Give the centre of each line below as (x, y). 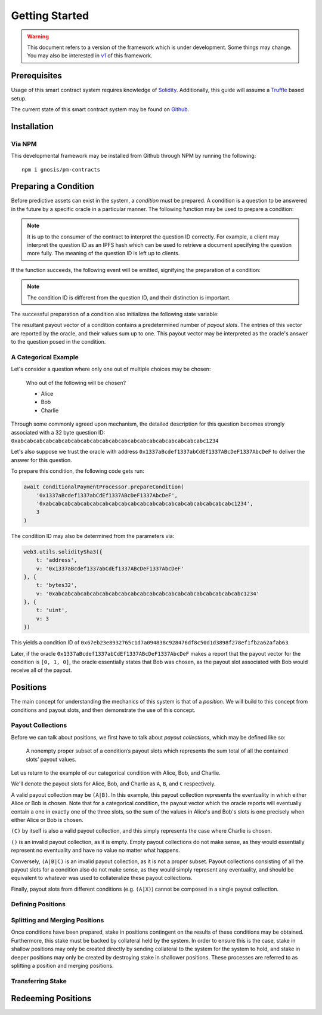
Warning (38, 36)
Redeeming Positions (51, 999)
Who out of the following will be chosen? (76, 383)
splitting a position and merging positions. (62, 965)
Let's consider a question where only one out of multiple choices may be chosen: (111, 369)
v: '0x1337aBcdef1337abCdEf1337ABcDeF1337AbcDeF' (110, 568)
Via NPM (24, 143)
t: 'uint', (52, 610)
